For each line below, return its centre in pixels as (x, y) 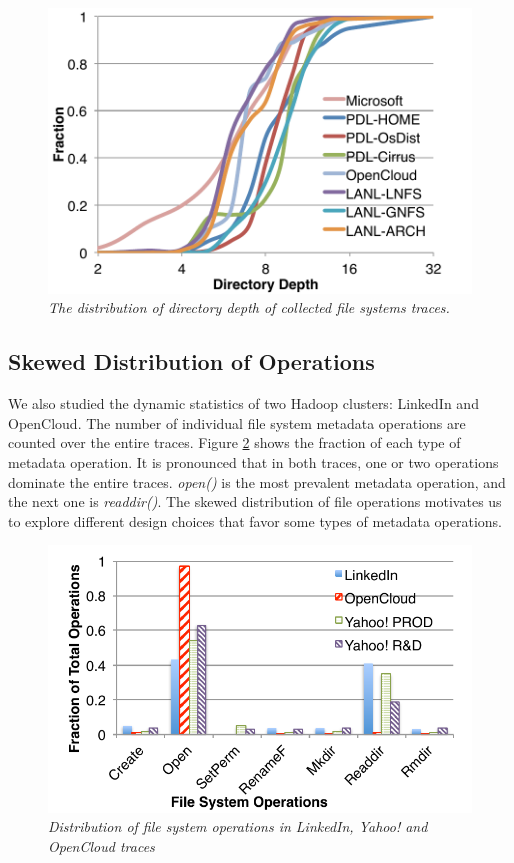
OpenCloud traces (101, 846)
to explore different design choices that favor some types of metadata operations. (255, 520)
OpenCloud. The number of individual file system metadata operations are (237, 422)
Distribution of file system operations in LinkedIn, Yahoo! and (238, 826)
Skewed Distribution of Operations (191, 361)
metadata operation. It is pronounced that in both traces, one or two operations (253, 462)
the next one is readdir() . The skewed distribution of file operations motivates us (255, 501)
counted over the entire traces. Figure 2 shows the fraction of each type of (234, 442)
